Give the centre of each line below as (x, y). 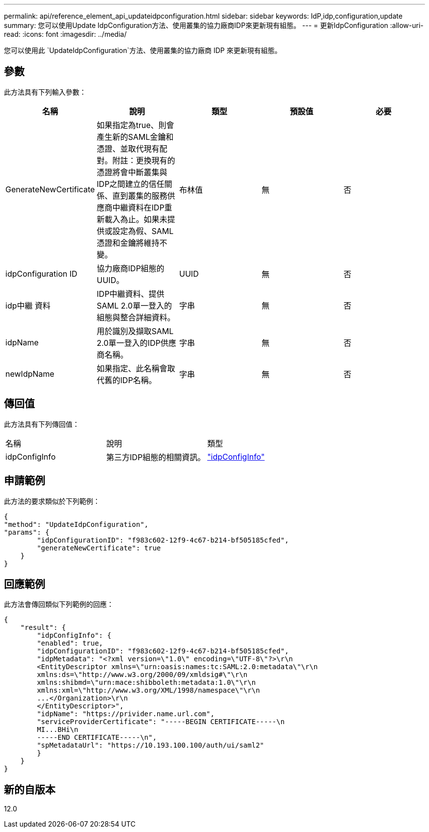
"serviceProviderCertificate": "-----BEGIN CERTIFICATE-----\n (161, 722)
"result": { (43, 628)
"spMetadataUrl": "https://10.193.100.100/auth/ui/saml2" (151, 745)
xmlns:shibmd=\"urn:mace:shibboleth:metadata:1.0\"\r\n (146, 683)
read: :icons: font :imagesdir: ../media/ (65, 34)
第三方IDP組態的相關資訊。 (156, 457)
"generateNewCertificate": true (99, 548)
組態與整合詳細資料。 (136, 317)
